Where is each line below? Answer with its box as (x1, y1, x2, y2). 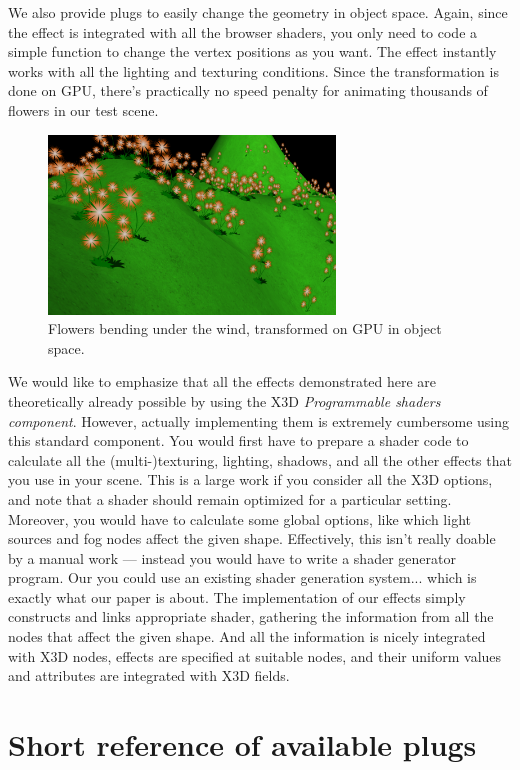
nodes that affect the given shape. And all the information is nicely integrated (8, 626, 486, 647)
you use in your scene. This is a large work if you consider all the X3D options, (8, 469, 493, 490)
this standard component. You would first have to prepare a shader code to (8, 430, 469, 451)
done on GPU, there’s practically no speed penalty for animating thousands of (8, 80, 488, 101)
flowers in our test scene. (8, 99, 159, 120)
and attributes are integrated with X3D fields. (8, 665, 290, 686)
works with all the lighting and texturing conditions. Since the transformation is (8, 60, 499, 81)
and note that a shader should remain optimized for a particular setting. (8, 488, 452, 509)
